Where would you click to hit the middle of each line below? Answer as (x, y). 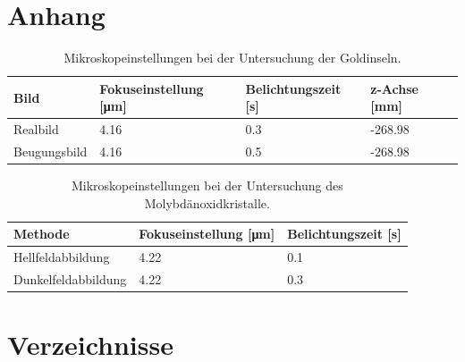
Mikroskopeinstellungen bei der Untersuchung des (207, 185)
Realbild (36, 129)
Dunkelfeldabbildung (70, 278)
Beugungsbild (51, 151)
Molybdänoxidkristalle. (207, 202)
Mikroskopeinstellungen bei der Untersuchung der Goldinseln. (232, 58)
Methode (42, 234)
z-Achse (394, 88)
